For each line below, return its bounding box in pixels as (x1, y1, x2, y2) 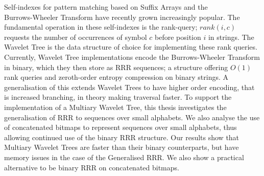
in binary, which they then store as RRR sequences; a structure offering (4, 61, 228, 72)
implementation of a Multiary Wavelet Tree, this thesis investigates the (4, 101, 227, 112)
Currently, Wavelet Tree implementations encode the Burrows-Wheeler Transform (4, 51, 260, 62)
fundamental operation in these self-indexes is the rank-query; (4, 21, 198, 32)
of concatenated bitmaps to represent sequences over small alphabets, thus (4, 122, 237, 133)
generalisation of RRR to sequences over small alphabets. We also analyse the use (4, 112, 260, 122)
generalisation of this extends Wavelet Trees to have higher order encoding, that (4, 81, 255, 92)
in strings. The (208, 31, 254, 42)
